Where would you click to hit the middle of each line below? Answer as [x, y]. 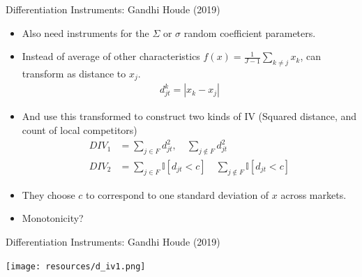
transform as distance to [74, 73]
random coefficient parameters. [250, 32]
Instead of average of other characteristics [111, 56]
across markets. [314, 194]
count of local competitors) [80, 130]
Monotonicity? [53, 218]
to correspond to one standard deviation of [178, 194]
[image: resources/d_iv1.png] [76, 266]
